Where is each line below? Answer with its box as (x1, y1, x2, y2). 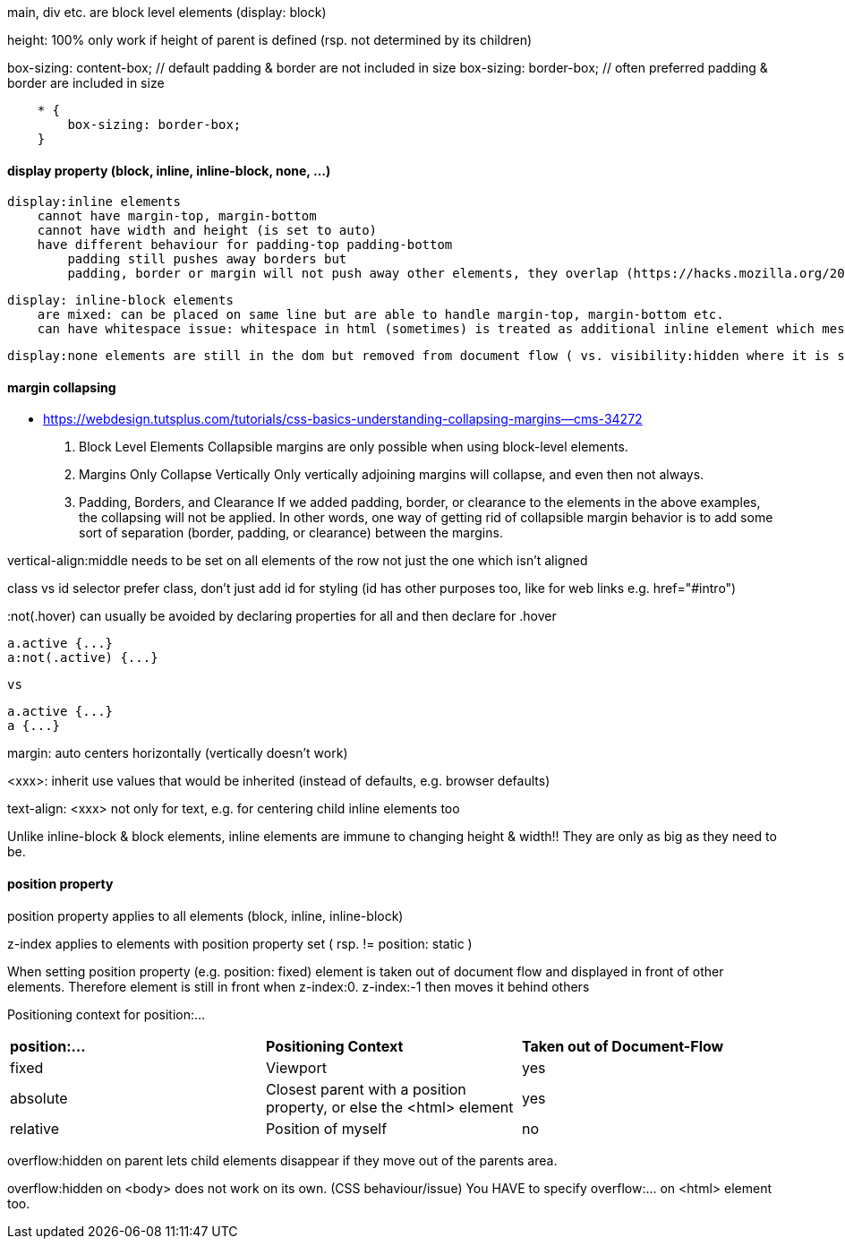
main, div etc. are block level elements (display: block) (7, 4, 327, 20)
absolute (10, 1088, 68, 1107)
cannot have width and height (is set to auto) (37, 223, 378, 238)
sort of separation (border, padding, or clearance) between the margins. (79, 525, 503, 541)
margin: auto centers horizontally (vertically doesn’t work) (7, 745, 348, 761)
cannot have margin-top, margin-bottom (37, 209, 317, 224)
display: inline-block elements (7, 293, 234, 308)
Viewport (265, 1058, 327, 1077)
